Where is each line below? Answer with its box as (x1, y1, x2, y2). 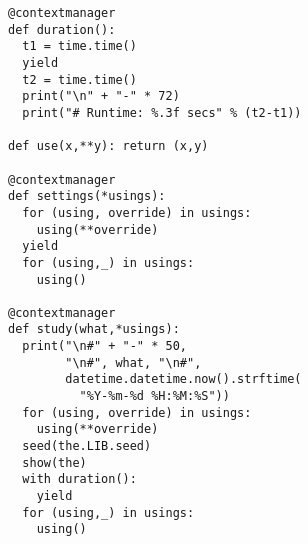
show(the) (22, 455, 87, 470)
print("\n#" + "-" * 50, (22, 339, 187, 354)
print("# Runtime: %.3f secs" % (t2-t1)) (22, 105, 302, 120)
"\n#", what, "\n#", (65, 355, 202, 370)
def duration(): (8, 22, 116, 37)
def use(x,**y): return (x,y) (8, 139, 209, 154)
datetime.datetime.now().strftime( (65, 372, 302, 387)
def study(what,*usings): (8, 322, 180, 337)
